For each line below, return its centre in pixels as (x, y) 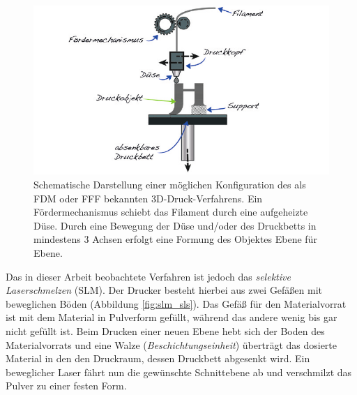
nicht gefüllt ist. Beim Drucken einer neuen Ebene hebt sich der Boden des (165, 330)
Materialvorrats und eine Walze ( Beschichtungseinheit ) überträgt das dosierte (172, 344)
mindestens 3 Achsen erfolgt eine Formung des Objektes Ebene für (175, 239)
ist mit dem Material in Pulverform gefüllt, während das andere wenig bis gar (172, 317)
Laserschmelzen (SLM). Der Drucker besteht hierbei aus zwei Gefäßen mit (164, 290)
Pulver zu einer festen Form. (66, 386)
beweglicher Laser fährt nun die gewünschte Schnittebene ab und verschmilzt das (179, 372)
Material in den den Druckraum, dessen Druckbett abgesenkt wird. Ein (158, 358)
